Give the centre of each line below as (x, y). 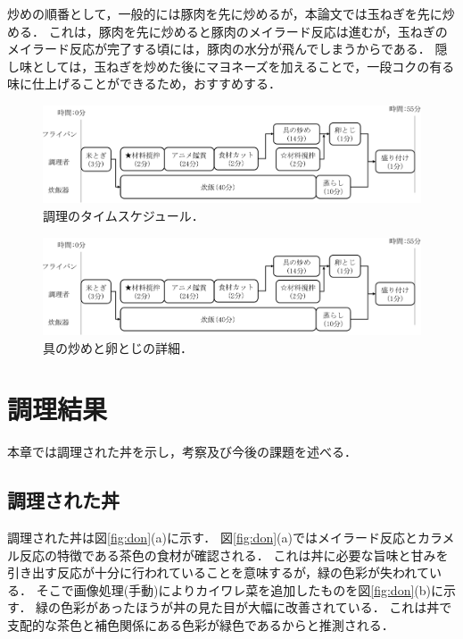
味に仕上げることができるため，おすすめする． (145, 84)
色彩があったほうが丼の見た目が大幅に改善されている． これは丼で (256, 607)
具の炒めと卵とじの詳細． (118, 347)
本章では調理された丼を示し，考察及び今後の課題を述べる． (182, 452)
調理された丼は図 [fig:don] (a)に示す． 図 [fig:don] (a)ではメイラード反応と (212, 538)
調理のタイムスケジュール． (124, 215)
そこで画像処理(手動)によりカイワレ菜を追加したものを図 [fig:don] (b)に (240, 589)
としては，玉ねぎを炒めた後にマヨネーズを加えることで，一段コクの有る (243, 66)
